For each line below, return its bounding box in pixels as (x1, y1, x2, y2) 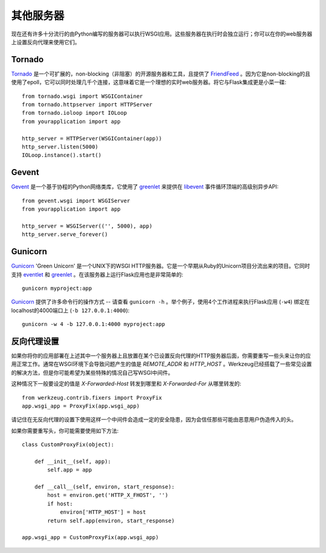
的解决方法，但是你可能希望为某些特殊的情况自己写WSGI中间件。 (11, 369, 173, 376)
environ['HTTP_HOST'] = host (60, 509, 146, 516)
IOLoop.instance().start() (22, 152, 102, 159)
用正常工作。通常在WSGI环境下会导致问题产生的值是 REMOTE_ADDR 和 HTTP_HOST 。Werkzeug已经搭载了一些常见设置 (11, 360, 312, 368)
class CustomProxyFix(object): (22, 441, 115, 448)
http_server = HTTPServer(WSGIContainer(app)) (22, 135, 162, 142)
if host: (47, 500, 73, 507)
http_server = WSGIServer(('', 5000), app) (22, 222, 153, 229)
